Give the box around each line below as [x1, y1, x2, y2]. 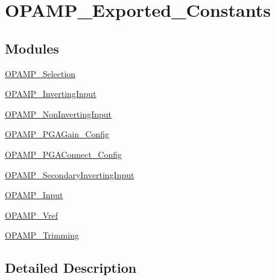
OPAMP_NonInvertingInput [5, 107, 112, 120]
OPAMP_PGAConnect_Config [5, 148, 122, 160]
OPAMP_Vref [5, 208, 58, 221]
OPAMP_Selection [5, 67, 76, 79]
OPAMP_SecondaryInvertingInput [5, 168, 134, 181]
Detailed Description [5, 258, 137, 277]
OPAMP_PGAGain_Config [5, 128, 110, 140]
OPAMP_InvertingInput [5, 87, 96, 100]
